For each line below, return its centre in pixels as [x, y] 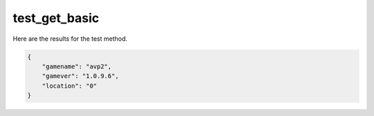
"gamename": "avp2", [77, 66]
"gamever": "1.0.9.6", [80, 76]
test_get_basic [56, 18]
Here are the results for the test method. [70, 39]
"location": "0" [69, 86]
